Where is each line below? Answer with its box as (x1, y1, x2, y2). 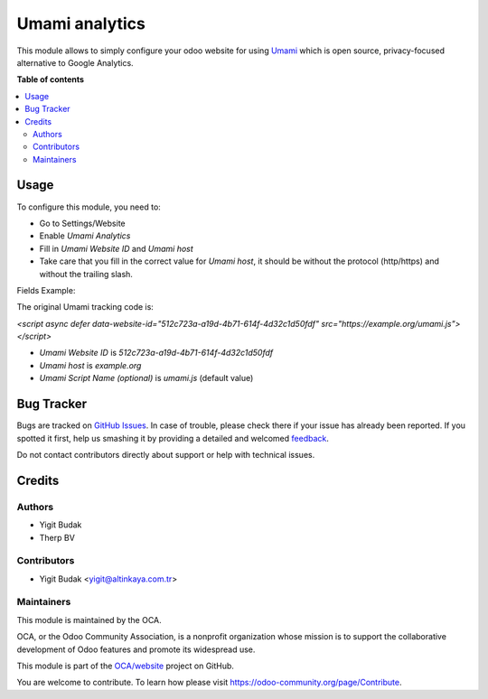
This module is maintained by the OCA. (16, 614, 162, 625)
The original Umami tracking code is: (16, 302, 154, 312)
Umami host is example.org (39, 359, 142, 370)
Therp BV (39, 532, 76, 543)
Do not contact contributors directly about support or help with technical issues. (16, 449, 315, 460)
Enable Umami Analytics (39, 230, 131, 241)
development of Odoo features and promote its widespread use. (16, 644, 256, 655)
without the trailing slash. (39, 268, 133, 279)
